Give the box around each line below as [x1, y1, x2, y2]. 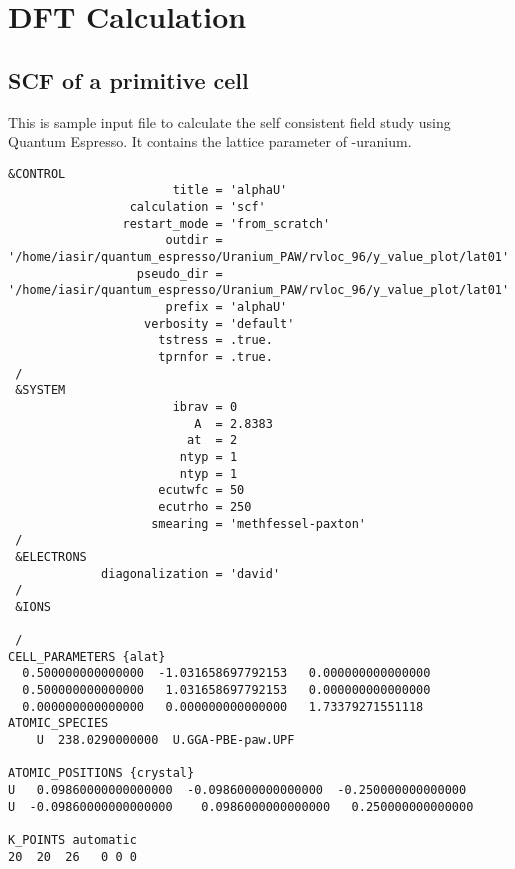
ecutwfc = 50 [158, 483, 245, 498]
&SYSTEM [15, 383, 66, 398]
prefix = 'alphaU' [165, 300, 288, 315]
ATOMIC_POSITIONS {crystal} [8, 766, 195, 781]
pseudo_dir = [136, 266, 223, 281]
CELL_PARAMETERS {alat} [8, 649, 166, 664]
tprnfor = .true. [158, 349, 273, 364]
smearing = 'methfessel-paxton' [151, 516, 366, 531]
